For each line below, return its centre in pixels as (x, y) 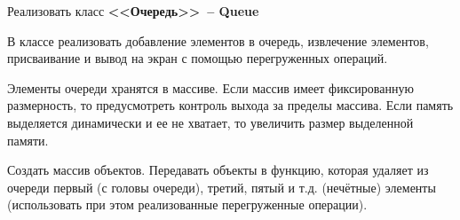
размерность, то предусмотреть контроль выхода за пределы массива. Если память (230, 105)
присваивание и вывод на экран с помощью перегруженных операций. (198, 58)
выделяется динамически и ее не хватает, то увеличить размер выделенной (210, 122)
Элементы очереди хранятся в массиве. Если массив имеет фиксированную (210, 87)
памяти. (28, 140)
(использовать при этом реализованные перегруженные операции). (187, 204)
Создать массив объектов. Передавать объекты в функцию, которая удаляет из (218, 170)
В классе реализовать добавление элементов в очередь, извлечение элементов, (218, 40)
